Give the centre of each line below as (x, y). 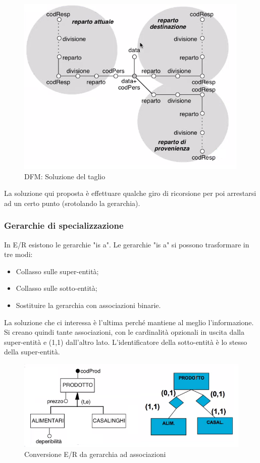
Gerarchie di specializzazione (64, 225)
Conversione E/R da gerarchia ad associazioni (95, 454)
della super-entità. (32, 352)
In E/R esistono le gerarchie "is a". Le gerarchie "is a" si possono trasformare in (127, 244)
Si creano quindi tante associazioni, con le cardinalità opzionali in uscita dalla (124, 332)
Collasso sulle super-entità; (57, 271)
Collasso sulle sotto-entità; (57, 288)
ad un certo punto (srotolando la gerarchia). (72, 203)
